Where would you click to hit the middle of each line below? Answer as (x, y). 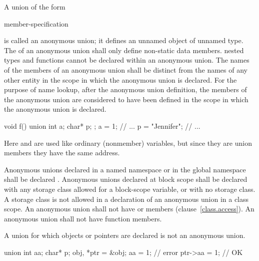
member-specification (36, 23)
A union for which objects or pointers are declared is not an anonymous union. (125, 235)
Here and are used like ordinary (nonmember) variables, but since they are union (128, 143)
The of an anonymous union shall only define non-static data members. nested (124, 50)
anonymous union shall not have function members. (83, 218)
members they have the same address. (62, 153)
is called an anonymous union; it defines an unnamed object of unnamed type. (124, 40)
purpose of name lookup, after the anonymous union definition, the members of (125, 89)
